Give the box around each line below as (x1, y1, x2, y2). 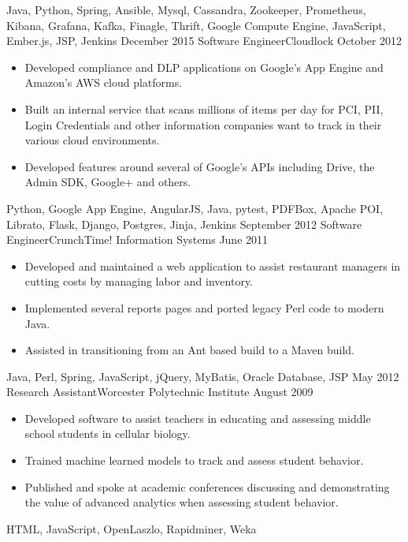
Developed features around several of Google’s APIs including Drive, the (24, 158, 375, 174)
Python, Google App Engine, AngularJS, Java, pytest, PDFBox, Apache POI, (6, 200, 384, 216)
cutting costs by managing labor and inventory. (24, 273, 254, 290)
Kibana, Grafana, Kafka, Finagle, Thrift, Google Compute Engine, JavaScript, (6, 17, 386, 33)
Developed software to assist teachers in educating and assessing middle (24, 409, 371, 426)
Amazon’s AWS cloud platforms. (24, 74, 183, 91)
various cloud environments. (24, 132, 160, 148)
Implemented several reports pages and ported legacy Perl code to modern (24, 299, 384, 316)
